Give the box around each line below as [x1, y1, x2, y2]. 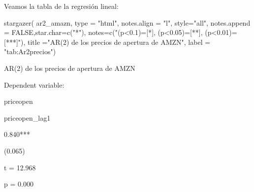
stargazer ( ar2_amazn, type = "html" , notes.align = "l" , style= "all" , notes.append [4, 17, 251, 28]
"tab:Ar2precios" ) [4, 46, 56, 57]
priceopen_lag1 [4, 112, 51, 123]
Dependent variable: [4, 79, 64, 90]
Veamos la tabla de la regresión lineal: [4, 1, 119, 11]
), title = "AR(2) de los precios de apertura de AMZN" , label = [21, 36, 211, 47]
